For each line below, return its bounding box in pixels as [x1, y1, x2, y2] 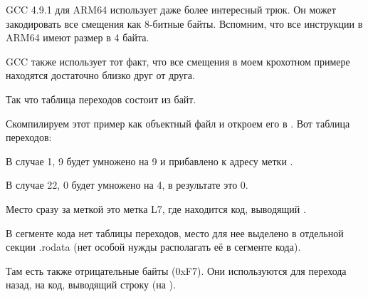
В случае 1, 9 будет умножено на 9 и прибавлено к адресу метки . [6, 153, 293, 168]
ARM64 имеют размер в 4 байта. [6, 30, 149, 45]
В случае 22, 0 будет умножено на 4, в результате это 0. [6, 177, 248, 192]
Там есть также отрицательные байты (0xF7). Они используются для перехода [6, 263, 347, 278]
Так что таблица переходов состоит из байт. [6, 91, 196, 106]
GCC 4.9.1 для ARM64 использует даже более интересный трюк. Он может [6, 2, 336, 16]
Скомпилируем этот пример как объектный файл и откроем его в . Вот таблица [6, 115, 350, 130]
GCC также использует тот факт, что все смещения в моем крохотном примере [6, 53, 350, 68]
